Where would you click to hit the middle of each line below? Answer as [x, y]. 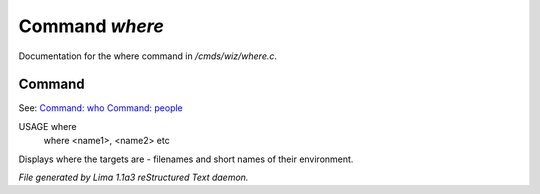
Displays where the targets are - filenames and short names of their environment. [186, 159]
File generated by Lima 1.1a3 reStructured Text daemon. [133, 177]
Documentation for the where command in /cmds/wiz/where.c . [148, 56]
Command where [91, 26]
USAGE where [47, 126]
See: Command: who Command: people [101, 108]
